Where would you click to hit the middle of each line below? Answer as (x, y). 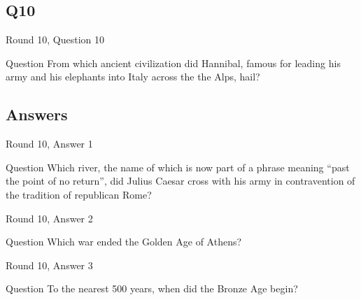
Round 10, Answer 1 (49, 144)
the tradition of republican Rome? (79, 194)
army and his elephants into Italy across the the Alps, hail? (133, 77)
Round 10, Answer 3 (49, 265)
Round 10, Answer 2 (49, 218)
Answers (37, 114)
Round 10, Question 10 (55, 40)
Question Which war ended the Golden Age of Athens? (124, 242)
